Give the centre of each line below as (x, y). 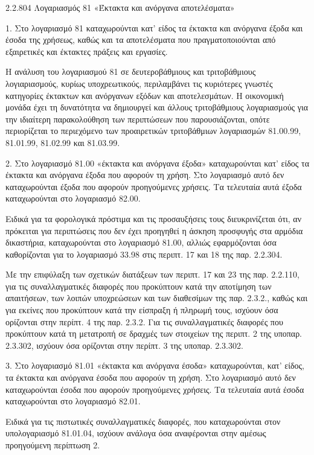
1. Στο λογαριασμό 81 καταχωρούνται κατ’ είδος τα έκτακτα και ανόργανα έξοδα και (154, 27)
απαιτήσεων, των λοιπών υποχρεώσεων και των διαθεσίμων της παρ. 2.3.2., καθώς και (157, 298)
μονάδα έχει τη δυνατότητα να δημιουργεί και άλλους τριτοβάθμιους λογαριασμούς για (157, 107)
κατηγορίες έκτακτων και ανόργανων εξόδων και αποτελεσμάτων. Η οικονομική (145, 95)
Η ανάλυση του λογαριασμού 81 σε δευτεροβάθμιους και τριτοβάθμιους (131, 72)
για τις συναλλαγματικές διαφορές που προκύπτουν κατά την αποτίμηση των (139, 286)
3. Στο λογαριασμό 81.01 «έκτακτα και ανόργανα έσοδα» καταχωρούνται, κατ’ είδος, (155, 365)
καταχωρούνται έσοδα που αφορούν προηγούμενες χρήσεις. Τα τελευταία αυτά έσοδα (155, 389)
